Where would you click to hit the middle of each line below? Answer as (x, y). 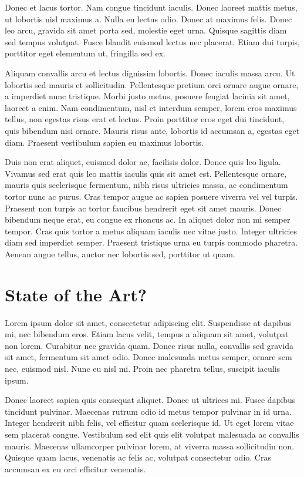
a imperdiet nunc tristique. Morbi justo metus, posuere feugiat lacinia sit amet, (147, 96)
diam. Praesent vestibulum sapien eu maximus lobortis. (104, 142)
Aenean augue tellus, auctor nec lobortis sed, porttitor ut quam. (120, 253)
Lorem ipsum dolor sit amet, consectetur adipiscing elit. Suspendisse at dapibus (148, 322)
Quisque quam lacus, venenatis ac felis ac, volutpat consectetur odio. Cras (138, 457)
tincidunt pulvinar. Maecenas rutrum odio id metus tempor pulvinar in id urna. (148, 411)
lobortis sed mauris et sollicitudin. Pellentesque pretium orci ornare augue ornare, (152, 84)
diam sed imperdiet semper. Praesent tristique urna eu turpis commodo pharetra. (151, 242)
